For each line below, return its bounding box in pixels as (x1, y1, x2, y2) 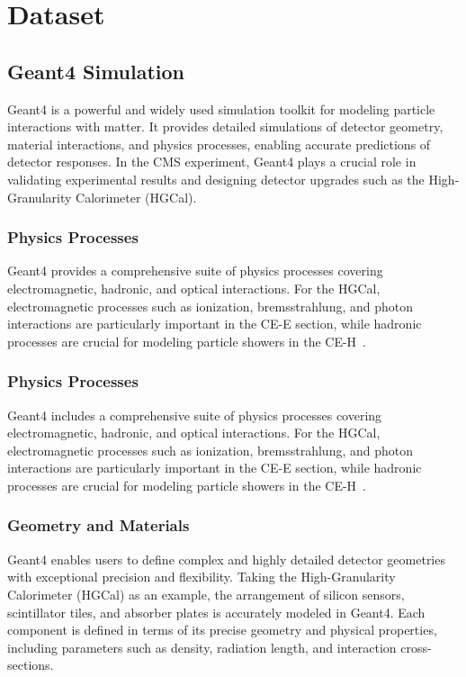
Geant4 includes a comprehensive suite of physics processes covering (7, 405, 382, 424)
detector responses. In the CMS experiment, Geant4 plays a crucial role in (7, 152, 417, 171)
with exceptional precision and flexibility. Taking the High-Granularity (7, 567, 396, 586)
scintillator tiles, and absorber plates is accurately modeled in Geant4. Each (7, 602, 426, 621)
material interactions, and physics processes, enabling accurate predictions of (7, 134, 431, 153)
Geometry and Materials (7, 514, 190, 537)
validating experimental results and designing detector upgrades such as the (7, 169, 425, 188)
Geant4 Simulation (7, 57, 185, 85)
